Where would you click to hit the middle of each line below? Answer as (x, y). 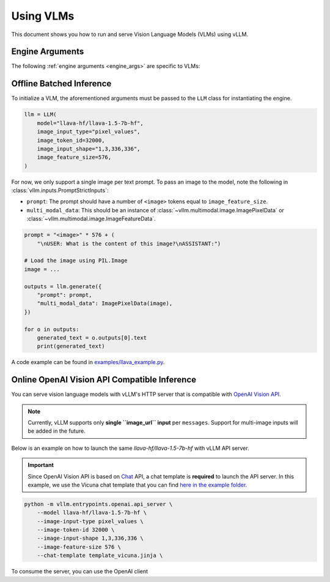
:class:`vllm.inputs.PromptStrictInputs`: (60, 190)
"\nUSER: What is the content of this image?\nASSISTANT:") (129, 244)
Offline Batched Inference (61, 84)
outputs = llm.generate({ (63, 286)
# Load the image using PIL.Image (76, 261)
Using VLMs (43, 16)
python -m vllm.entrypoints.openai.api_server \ (98, 504)
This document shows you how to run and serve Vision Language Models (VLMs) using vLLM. (130, 34)
